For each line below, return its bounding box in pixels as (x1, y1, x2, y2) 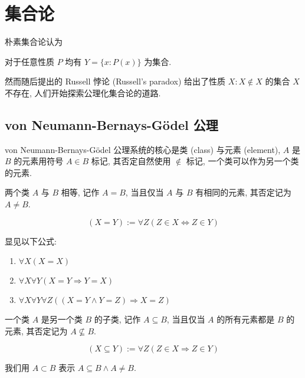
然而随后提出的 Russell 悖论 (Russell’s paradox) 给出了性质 (5, 75, 226, 87)
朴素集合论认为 (5, 35, 63, 48)
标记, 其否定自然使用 (91, 155, 171, 167)
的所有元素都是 (217, 313, 275, 325)
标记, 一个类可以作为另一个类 (186, 155, 299, 167)
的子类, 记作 (94, 313, 141, 325)
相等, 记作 (61, 186, 100, 198)
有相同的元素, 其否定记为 (195, 186, 291, 198)
